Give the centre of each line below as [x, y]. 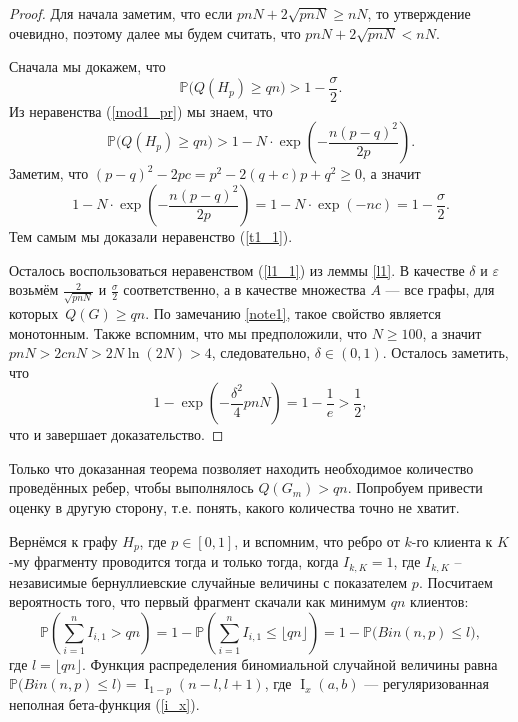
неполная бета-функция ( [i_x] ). [104, 703]
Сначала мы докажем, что [87, 66]
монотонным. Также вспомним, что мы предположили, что [188, 332]
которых [34, 312]
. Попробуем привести [415, 487]
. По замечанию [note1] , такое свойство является [293, 312]
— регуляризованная [426, 683]
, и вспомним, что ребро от [317, 540]
